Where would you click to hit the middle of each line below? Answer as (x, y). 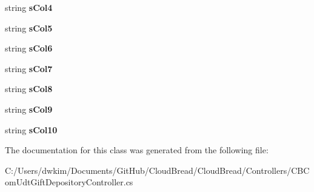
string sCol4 (29, 7)
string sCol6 (29, 48)
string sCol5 (29, 28)
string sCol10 (31, 129)
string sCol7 (29, 68)
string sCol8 (29, 89)
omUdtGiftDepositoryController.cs (69, 182)
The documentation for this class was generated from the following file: (137, 150)
